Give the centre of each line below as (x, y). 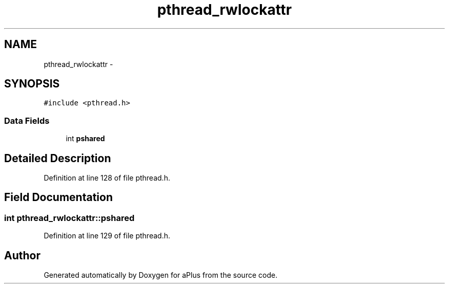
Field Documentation (58, 197)
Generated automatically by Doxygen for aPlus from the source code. (161, 275)
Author (22, 255)
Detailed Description (58, 158)
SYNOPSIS (32, 84)
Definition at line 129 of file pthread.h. (107, 236)
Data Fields (27, 120)
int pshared (85, 139)
